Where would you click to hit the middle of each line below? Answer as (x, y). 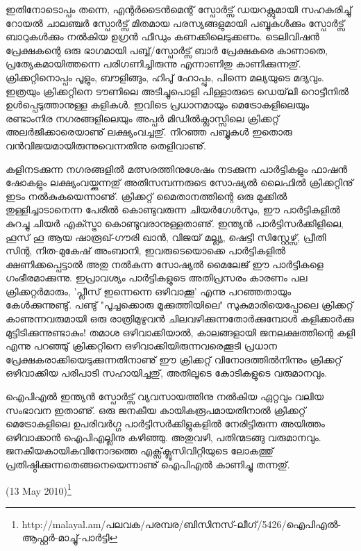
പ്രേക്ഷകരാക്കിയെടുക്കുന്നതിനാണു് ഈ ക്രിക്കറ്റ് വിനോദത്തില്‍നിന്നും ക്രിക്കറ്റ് (174, 359)
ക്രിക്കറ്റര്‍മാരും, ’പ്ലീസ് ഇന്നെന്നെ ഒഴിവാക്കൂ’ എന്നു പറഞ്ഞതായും (149, 291)
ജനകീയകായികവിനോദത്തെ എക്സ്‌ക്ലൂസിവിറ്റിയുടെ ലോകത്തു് (140, 451)
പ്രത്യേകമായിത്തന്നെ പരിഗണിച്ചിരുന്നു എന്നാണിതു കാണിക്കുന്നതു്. (153, 64)
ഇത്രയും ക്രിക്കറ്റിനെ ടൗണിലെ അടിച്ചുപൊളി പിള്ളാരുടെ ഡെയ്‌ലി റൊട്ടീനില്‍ (177, 91)
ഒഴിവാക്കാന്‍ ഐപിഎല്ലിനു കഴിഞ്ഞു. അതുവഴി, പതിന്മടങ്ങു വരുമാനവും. (163, 437)
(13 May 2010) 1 (39, 489)
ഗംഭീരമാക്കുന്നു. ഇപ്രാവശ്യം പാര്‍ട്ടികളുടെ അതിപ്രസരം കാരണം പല (157, 278)
